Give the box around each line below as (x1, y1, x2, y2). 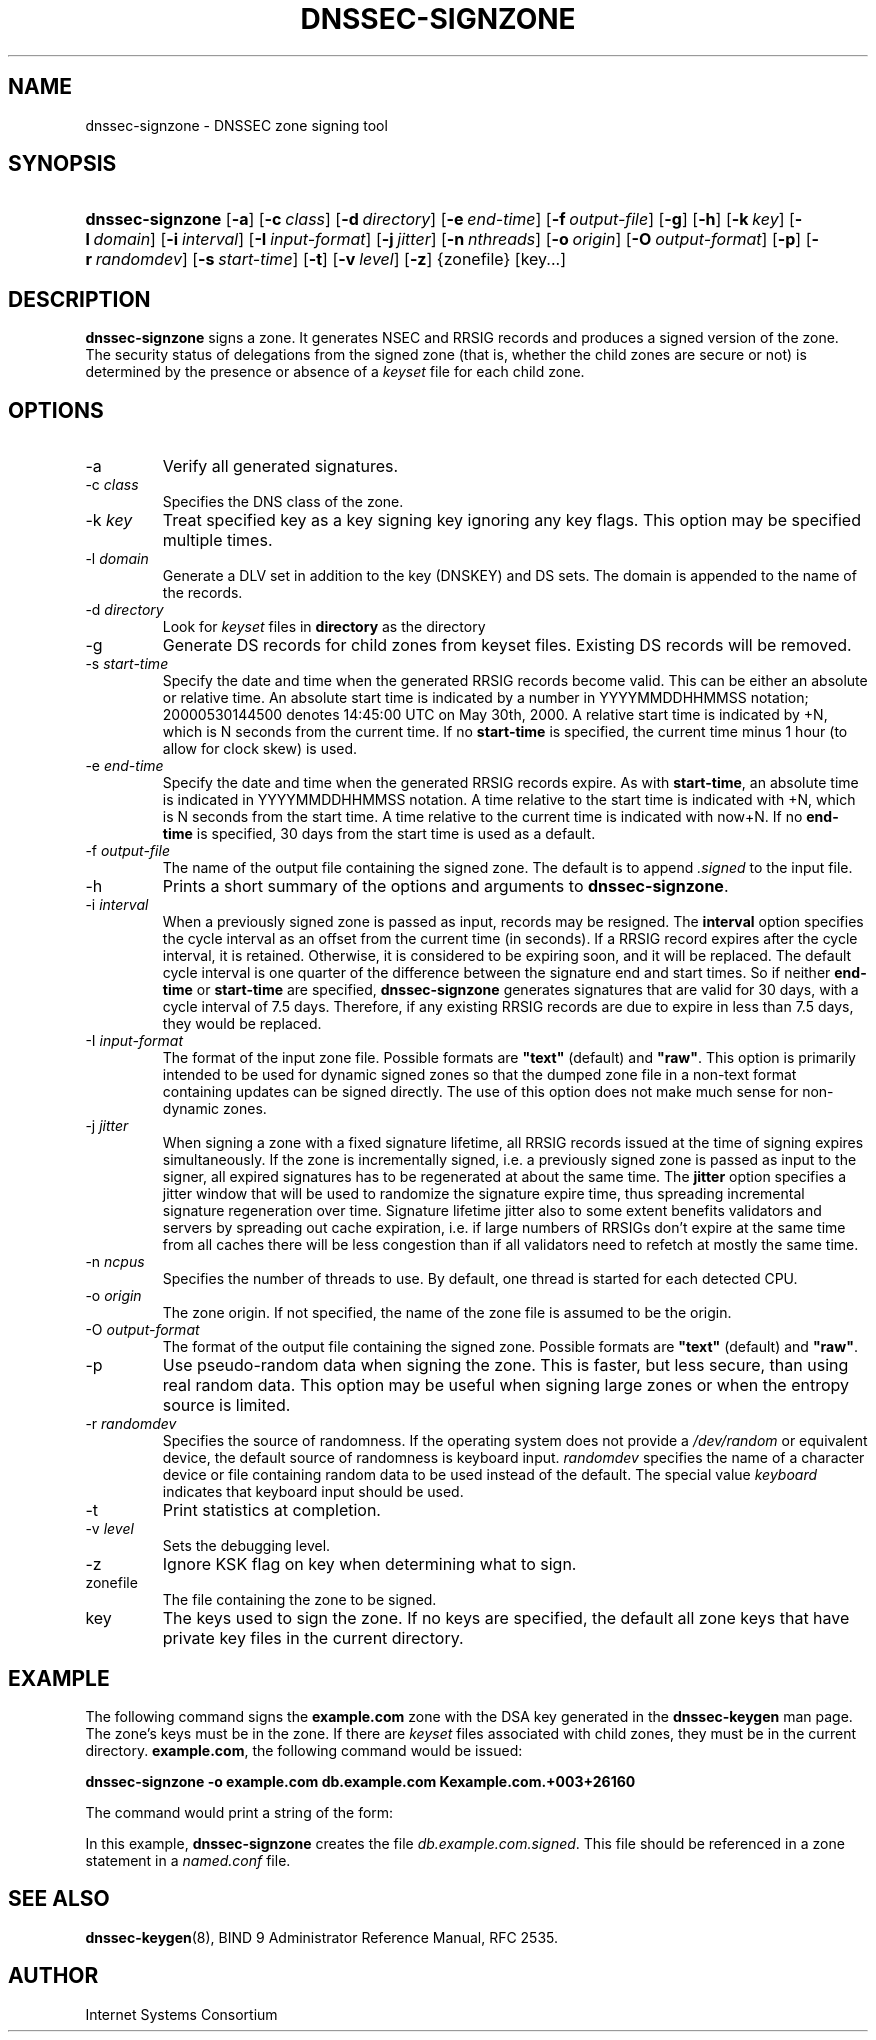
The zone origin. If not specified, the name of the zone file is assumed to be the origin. (162, 1304, 732, 1322)
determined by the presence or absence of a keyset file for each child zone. (85, 363, 585, 381)
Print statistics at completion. (162, 1500, 381, 1521)
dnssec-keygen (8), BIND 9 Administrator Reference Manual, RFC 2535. (85, 1928, 559, 1946)
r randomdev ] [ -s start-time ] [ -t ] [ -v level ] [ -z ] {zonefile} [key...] (85, 249, 567, 270)
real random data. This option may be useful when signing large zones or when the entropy (162, 1375, 850, 1396)
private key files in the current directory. (162, 1628, 464, 1649)
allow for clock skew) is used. (162, 740, 358, 758)
